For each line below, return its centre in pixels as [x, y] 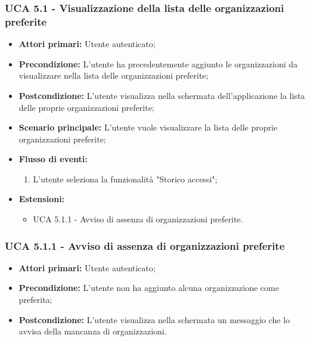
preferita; [35, 300]
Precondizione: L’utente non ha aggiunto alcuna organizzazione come [149, 288]
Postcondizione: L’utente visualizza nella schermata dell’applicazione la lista [162, 95]
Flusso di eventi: [53, 159]
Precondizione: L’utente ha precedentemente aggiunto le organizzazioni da [158, 63]
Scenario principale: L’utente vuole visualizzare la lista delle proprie [148, 127]
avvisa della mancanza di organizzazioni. [93, 331]
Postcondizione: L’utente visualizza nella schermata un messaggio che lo [154, 319]
